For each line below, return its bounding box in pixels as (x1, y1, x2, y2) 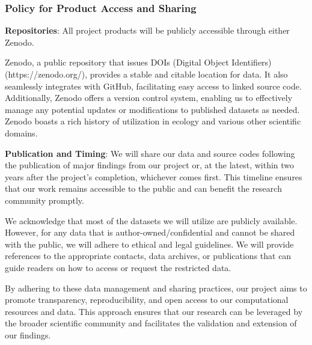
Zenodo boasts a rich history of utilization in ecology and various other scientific (5, 115, 301, 127)
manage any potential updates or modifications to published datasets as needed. (5, 103, 300, 115)
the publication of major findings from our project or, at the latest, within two (5, 159, 295, 171)
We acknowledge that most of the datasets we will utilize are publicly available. (5, 214, 298, 227)
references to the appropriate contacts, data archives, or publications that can (5, 249, 292, 262)
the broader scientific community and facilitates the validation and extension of (5, 317, 297, 329)
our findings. (5, 328, 51, 341)
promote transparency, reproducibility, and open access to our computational (5, 293, 289, 306)
